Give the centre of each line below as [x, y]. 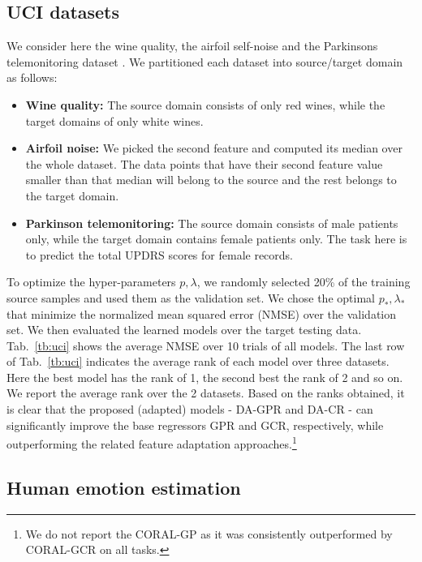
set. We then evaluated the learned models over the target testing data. [184, 330]
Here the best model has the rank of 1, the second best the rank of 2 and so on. [205, 377]
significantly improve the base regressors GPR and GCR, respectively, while [195, 425]
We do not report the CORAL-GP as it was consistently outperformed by [209, 533]
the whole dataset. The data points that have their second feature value [204, 163]
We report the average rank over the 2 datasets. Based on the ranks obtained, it [206, 393]
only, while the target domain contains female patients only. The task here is [216, 239]
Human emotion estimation [124, 487]
